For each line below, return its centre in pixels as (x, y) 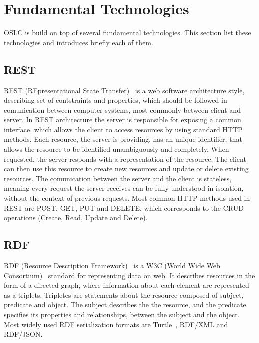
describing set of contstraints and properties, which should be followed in (116, 100)
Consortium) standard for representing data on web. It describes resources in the (130, 275)
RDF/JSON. (23, 334)
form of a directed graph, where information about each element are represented (127, 285)
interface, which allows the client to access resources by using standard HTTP (123, 129)
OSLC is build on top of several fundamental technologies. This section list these (128, 32)
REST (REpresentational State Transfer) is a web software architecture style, (124, 90)
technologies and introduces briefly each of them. (79, 42)
